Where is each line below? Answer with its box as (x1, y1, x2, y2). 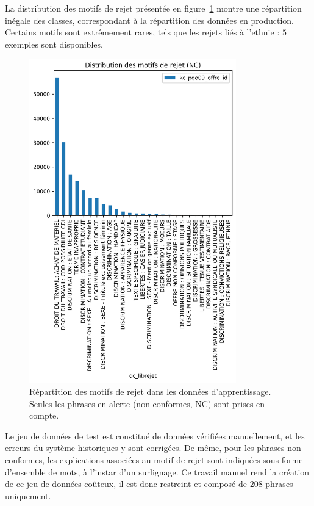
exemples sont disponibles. (5, 37, 103, 50)
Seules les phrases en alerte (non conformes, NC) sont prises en (29, 397, 265, 410)
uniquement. (5, 489, 51, 502)
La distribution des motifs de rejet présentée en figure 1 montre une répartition (5, 2, 302, 14)
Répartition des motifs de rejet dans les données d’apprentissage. (29, 385, 271, 398)
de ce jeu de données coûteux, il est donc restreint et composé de (5, 477, 247, 490)
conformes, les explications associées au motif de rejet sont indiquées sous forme (5, 454, 303, 466)
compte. (29, 409, 59, 422)
